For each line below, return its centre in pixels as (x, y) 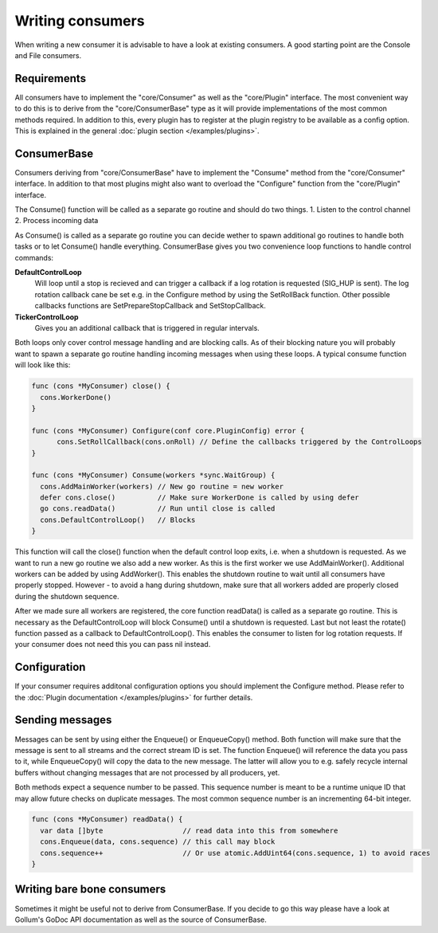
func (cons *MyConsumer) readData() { (107, 819)
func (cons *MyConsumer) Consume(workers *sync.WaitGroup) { (153, 475)
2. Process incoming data (57, 221)
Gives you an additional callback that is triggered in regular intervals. (147, 328)
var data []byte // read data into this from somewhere (189, 830)
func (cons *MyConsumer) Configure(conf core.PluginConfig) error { (168, 431)
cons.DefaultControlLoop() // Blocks (118, 519)
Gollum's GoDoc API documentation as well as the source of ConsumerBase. (141, 919)
